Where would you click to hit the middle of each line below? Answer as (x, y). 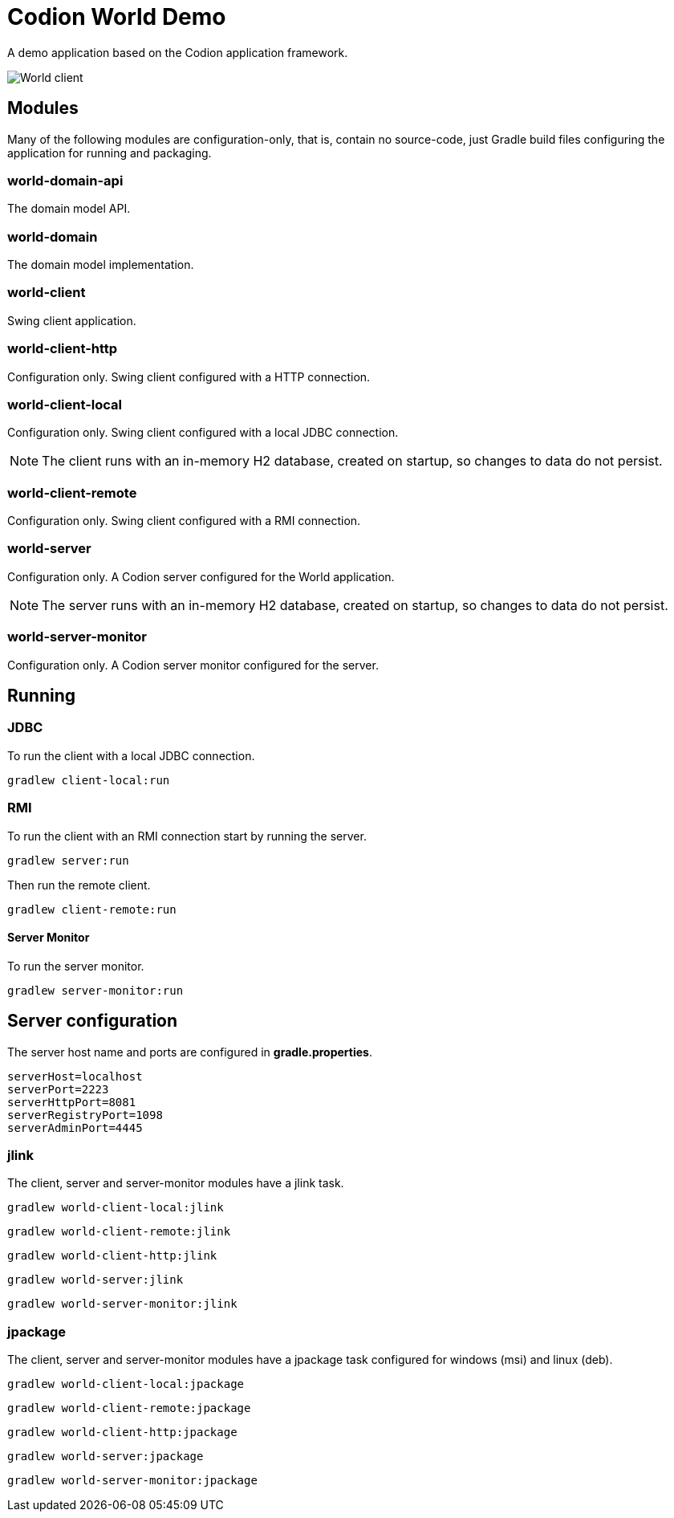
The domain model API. (69, 209)
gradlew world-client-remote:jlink (119, 1232)
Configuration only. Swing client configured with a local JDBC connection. (203, 433)
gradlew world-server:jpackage (106, 1457)
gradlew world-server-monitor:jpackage (132, 1481)
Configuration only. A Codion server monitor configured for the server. (193, 665)
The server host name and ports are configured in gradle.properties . (190, 1052)
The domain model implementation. (101, 265)
